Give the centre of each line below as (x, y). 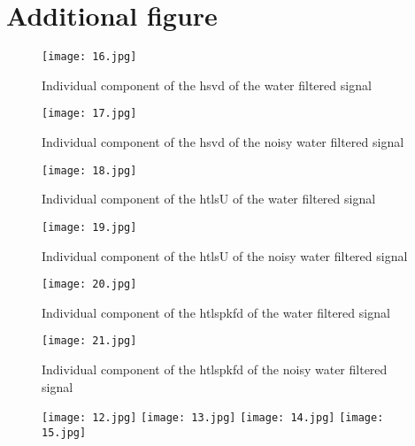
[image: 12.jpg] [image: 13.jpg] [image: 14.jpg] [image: (213, 418)
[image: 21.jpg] (89, 341)
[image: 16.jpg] (89, 57)
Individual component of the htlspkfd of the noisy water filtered (215, 369)
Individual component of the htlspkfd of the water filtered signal (216, 312)
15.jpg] (64, 432)
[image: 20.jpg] (89, 285)
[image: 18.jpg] (89, 170)
